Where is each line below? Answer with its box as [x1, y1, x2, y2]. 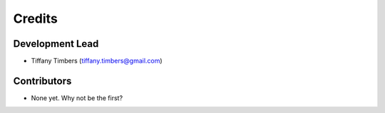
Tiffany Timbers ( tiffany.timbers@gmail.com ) [31, 57, 163, 65]
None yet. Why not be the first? [31, 93, 123, 102]
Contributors [13, 75, 72, 87]
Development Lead [13, 38, 99, 50]
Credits [13, 11, 58, 26]
